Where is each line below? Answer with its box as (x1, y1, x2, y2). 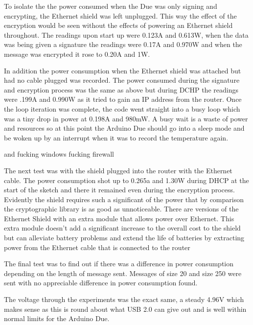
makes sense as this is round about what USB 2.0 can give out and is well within (4, 303, 247, 314)
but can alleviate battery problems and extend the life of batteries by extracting (4, 232, 245, 243)
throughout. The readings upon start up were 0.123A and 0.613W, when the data (4, 29, 249, 40)
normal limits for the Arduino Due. (4, 313, 110, 324)
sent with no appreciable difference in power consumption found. (4, 278, 198, 288)
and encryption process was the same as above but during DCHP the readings (4, 84, 238, 94)
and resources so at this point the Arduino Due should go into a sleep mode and (4, 123, 245, 133)
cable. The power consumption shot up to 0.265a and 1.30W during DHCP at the (4, 175, 249, 185)
